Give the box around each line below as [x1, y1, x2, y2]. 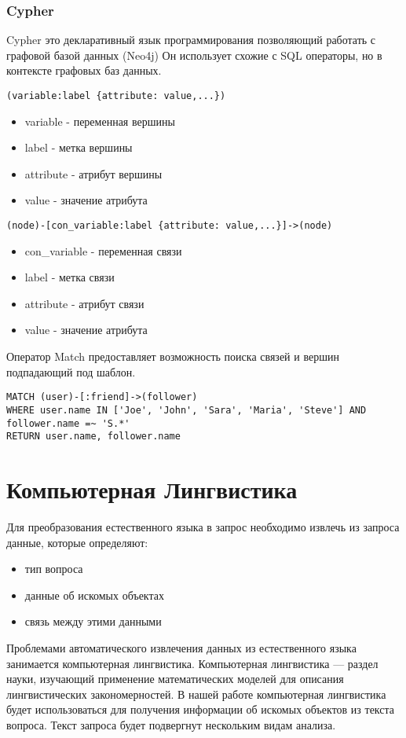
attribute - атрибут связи [24, 295, 144, 311]
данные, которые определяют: [6, 534, 148, 550]
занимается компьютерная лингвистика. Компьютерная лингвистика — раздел [6, 655, 379, 671]
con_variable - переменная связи [24, 242, 182, 259]
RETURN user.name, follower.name [6, 431, 181, 442]
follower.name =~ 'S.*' [6, 417, 130, 429]
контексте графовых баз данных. [6, 62, 162, 79]
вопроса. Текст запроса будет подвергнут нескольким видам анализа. [6, 716, 336, 732]
